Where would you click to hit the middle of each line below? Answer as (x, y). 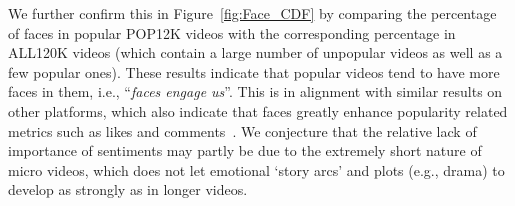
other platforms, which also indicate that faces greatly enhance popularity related (258, 110)
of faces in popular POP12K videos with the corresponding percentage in (232, 32)
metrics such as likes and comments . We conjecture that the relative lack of (242, 130)
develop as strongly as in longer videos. (128, 189)
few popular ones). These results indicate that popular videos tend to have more (254, 71)
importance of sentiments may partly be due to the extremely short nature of (245, 150)
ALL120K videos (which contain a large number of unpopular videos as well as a (255, 52)
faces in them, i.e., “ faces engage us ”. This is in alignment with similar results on (255, 91)
